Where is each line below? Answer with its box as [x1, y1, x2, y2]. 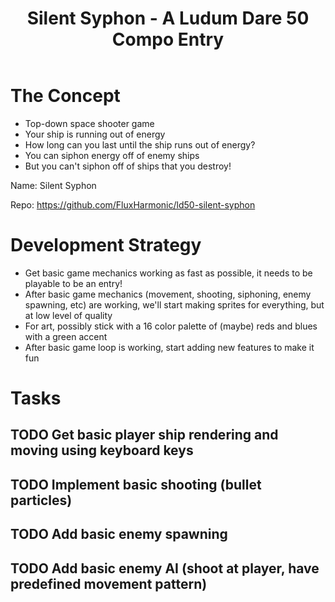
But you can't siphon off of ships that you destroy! [24, 160, 232, 172]
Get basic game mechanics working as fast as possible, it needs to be [24, 267, 313, 279]
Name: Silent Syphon [10, 179, 97, 191]
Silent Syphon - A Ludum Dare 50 [26, 7, 310, 30]
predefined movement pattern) [10, 575, 208, 592]
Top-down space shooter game [24, 117, 155, 129]
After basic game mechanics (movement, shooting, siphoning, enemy [24, 288, 312, 300]
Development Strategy [10, 234, 202, 257]
